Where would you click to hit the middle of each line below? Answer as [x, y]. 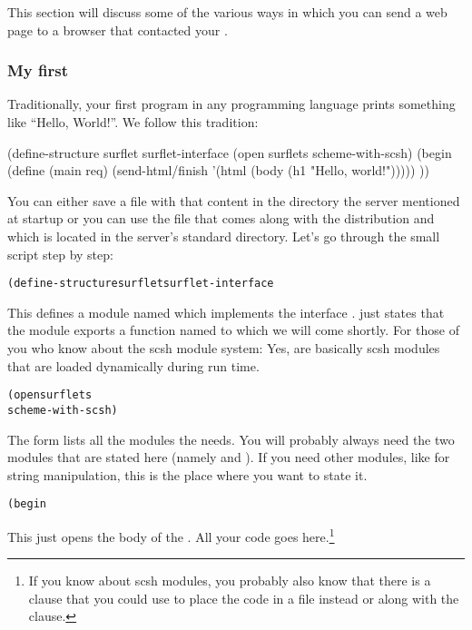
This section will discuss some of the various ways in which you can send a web [227, 12]
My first [38, 70]
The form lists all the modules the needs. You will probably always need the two [231, 439]
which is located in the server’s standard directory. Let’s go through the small [224, 236]
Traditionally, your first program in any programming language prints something [231, 104]
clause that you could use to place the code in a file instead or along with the [244, 598]
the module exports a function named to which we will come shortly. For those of [233, 330]
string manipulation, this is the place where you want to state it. [187, 474]
